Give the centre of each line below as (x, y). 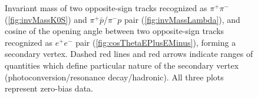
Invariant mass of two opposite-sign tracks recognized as (106, 8)
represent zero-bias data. (49, 88)
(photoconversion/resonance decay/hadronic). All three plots (114, 77)
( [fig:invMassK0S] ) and (46, 19)
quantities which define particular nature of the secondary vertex (122, 65)
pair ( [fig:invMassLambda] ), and (182, 19)
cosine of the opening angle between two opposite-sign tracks (115, 31)
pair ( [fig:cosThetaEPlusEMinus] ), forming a (156, 42)
